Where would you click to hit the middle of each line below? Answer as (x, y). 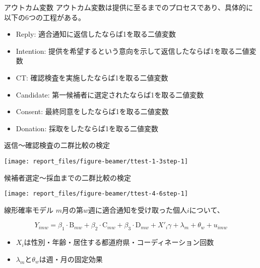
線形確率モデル (29, 209)
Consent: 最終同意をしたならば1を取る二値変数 (92, 111)
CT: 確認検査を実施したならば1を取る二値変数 (92, 77)
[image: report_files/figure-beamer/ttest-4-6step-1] (96, 194)
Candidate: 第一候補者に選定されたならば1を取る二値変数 (110, 94)
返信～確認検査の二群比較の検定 (57, 145)
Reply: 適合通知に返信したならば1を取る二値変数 (96, 34)
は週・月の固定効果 (71, 259)
